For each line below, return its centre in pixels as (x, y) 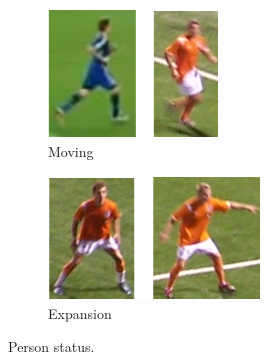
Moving (71, 150)
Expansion (80, 312)
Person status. (51, 346)
